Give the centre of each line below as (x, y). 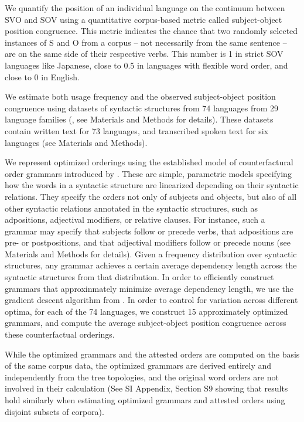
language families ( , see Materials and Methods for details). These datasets (139, 119)
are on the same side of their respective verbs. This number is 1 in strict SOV (144, 54)
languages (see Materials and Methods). (76, 142)
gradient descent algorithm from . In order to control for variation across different (151, 300)
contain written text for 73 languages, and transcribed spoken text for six (137, 130)
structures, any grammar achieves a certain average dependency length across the (151, 265)
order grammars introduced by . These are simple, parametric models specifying (148, 173)
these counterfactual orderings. (60, 334)
